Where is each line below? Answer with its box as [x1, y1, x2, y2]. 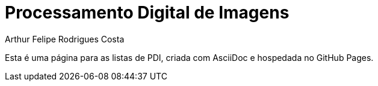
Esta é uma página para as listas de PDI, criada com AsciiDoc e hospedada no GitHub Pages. [5, 52, 374, 63]
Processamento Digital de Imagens [5, 2, 290, 23]
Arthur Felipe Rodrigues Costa [5, 33, 125, 44]
